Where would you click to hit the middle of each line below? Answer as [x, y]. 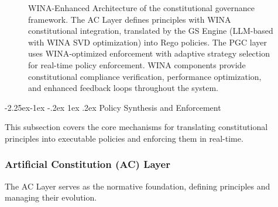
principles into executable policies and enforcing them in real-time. [124, 138]
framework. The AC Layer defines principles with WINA [130, 19]
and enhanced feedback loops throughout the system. [123, 88]
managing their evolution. [51, 197]
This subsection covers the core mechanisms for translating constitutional [136, 127]
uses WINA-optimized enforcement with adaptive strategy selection [149, 53]
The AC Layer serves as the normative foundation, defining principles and [138, 186]
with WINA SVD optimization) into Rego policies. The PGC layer [147, 42]
